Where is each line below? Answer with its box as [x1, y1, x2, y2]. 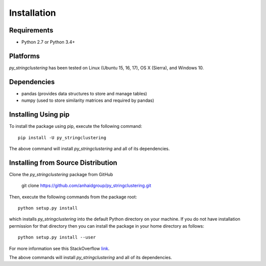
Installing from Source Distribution [9, 158, 118, 167]
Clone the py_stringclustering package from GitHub [9, 171, 113, 177]
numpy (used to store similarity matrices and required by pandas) [21, 97, 155, 103]
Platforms [9, 52, 40, 60]
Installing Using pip [9, 111, 70, 119]
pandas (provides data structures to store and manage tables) [21, 90, 147, 96]
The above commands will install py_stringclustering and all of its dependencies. [9, 254, 172, 260]
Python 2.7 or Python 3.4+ [21, 39, 75, 45]
